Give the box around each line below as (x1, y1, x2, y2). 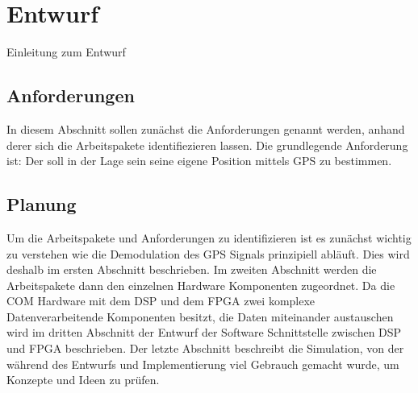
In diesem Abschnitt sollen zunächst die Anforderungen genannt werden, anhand (6, 120, 405, 137)
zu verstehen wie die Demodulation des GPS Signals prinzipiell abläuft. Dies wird (6, 245, 410, 262)
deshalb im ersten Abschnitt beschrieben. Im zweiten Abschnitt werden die (6, 261, 377, 278)
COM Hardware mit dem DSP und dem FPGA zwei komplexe (6, 292, 316, 309)
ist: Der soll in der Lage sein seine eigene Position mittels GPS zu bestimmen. (6, 152, 392, 169)
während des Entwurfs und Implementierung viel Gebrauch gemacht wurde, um (6, 355, 399, 372)
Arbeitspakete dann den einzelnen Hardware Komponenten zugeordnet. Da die (6, 276, 395, 293)
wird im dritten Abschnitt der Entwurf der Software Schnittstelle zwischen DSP (6, 324, 402, 341)
